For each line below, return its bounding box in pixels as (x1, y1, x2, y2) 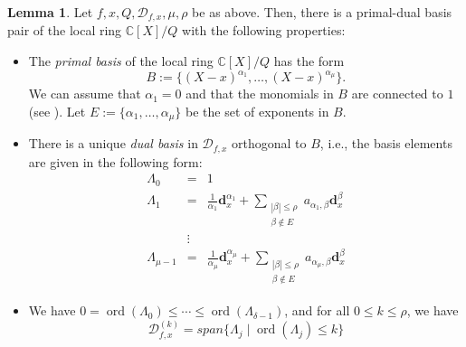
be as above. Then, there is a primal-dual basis (192, 3, 452, 21)
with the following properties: (182, 21, 346, 40)
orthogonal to (232, 134, 307, 153)
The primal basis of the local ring (28, 52, 214, 70)
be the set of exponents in (185, 101, 329, 120)
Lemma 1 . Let (7, 3, 93, 21)
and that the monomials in (185, 84, 334, 103)
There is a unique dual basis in (28, 134, 198, 153)
